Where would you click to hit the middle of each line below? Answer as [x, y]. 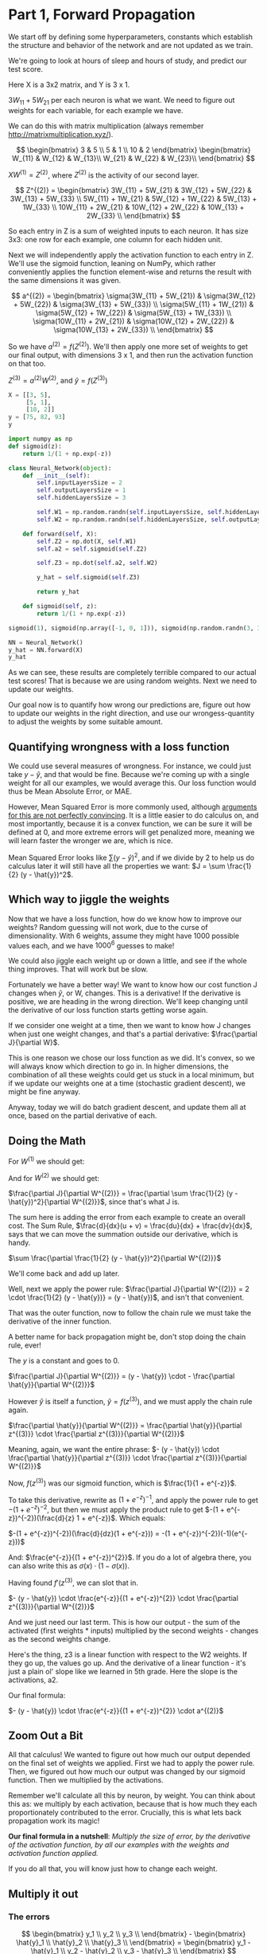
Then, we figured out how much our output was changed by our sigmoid [127, 1772]
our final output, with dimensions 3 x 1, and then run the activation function [131, 355]
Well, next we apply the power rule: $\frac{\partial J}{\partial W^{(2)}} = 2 [129, 1289]
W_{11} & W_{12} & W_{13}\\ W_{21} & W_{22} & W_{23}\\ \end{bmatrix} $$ [133, 158]
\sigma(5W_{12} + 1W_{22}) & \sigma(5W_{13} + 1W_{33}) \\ [133, 313]
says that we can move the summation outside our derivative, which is [123, 1234]
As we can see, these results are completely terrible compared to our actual [132, 673]
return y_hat [58, 592]
